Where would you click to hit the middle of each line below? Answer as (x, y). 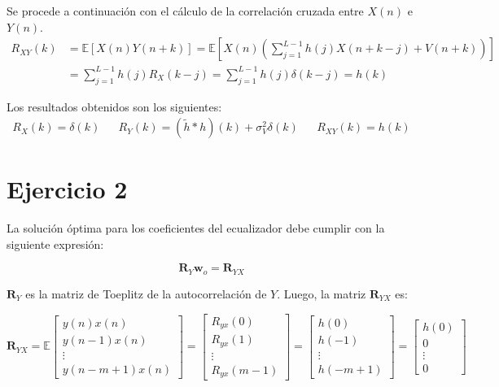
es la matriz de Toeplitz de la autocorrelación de (146, 293)
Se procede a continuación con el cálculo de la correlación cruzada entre (185, 11)
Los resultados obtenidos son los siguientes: (114, 106)
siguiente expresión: (55, 244)
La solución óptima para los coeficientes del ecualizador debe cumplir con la (196, 228)
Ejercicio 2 (67, 189)
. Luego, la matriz (322, 293)
